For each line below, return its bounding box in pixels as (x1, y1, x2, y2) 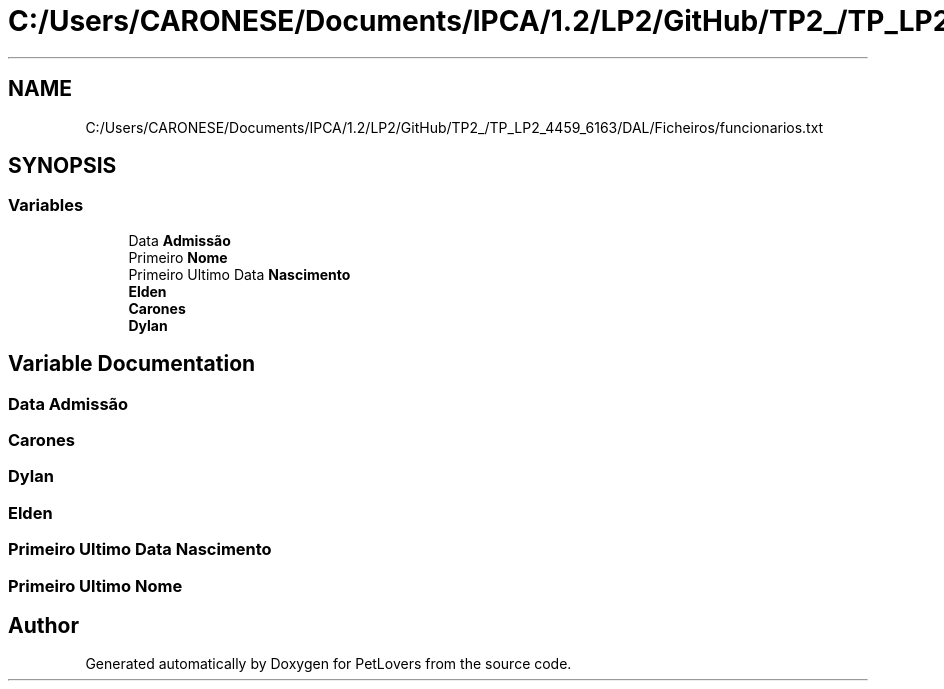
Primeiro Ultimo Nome (8, 575, 183, 596)
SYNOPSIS (8, 153, 117, 179)
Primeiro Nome (128, 248, 228, 266)
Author (8, 612, 79, 638)
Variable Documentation (8, 351, 256, 377)
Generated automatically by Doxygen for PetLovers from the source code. (85, 655, 572, 673)
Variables (8, 195, 84, 216)
